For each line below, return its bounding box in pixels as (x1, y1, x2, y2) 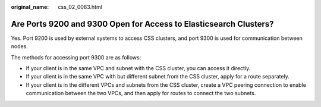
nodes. (11, 43, 28, 50)
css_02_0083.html (58, 4, 102, 10)
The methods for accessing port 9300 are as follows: (11, 53, 141, 61)
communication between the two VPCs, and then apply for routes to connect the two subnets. (26, 90, 256, 97)
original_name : (11, 4, 49, 10)
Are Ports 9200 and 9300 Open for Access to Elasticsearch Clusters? (11, 18, 274, 29)
